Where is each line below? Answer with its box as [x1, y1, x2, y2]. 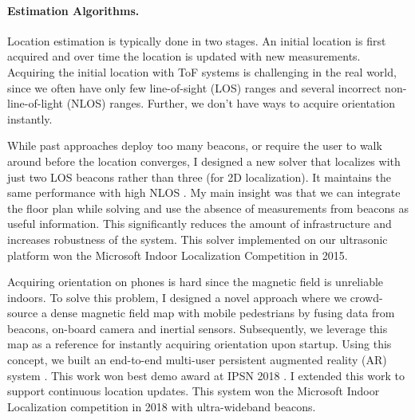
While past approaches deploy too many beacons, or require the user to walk [7, 137, 382, 154]
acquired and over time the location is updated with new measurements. [7, 48, 361, 65]
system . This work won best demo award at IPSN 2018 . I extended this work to [7, 367, 405, 383]
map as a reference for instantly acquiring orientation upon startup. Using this [7, 336, 392, 352]
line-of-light [7, 95, 64, 112]
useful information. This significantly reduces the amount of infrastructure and [7, 215, 392, 232]
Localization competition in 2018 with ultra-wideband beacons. [7, 398, 316, 414]
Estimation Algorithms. [7, 2, 140, 18]
